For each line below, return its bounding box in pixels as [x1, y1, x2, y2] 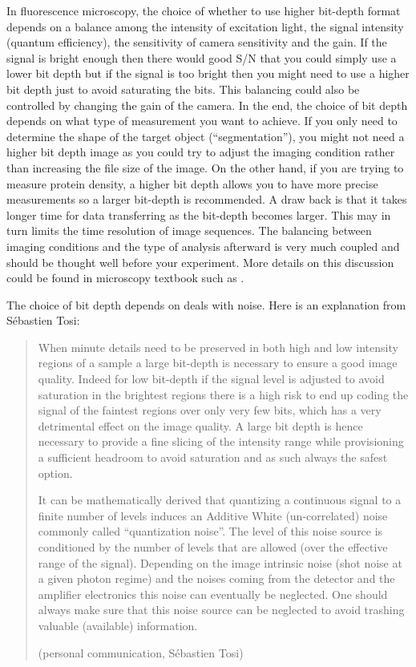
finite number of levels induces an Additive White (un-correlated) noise [38, 507, 388, 523]
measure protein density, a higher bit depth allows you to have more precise [6, 175, 378, 192]
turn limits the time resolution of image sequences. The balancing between [6, 222, 372, 239]
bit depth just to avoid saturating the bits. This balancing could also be [6, 80, 360, 97]
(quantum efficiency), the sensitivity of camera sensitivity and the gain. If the [6, 34, 387, 51]
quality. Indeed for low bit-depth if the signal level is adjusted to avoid [38, 370, 385, 387]
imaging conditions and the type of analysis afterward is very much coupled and [6, 237, 400, 254]
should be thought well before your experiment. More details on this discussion [6, 253, 394, 270]
